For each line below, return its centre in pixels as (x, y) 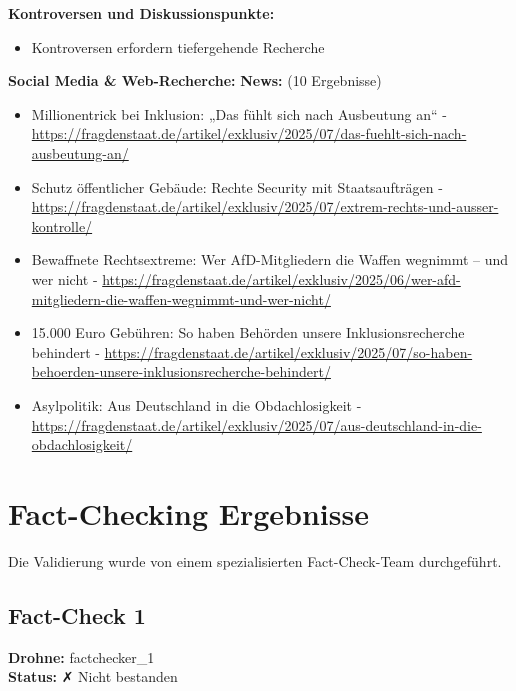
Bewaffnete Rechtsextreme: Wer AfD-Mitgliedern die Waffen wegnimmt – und (270, 259)
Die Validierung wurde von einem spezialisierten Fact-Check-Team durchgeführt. (255, 560)
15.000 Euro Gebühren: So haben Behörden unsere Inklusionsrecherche (248, 332)
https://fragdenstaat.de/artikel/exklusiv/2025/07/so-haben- (288, 351)
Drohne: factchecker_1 (81, 656)
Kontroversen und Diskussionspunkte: (141, 13)
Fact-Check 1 (77, 614)
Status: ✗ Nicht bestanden (93, 676)
